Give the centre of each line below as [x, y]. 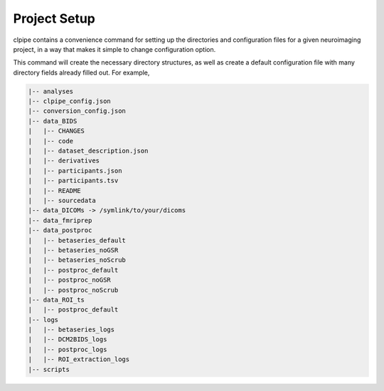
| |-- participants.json [75, 171]
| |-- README [54, 191]
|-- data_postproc [60, 230]
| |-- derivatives [64, 161]
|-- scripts [49, 369]
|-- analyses [51, 91]
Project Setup [54, 18]
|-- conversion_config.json [77, 111]
